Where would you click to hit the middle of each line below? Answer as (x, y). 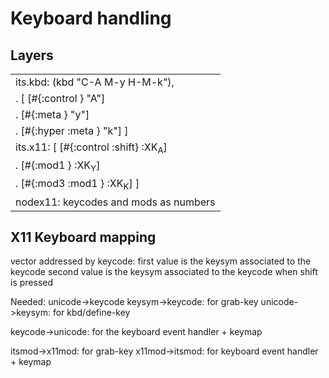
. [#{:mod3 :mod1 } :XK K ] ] (77, 184)
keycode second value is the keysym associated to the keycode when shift (164, 272)
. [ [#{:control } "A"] (60, 98)
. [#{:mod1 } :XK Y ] (58, 166)
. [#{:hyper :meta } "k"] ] (72, 130)
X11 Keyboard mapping (83, 237)
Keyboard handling (91, 18)
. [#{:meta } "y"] (52, 114)
